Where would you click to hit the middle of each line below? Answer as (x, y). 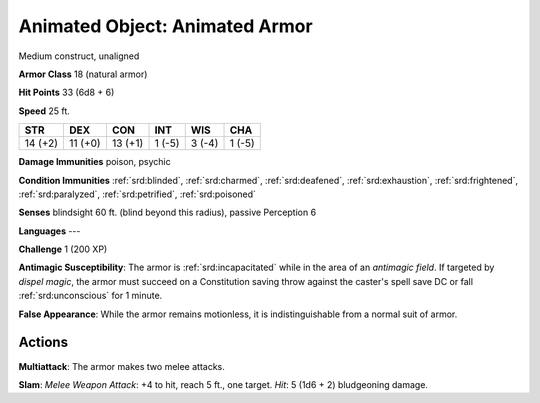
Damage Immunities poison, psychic (95, 162)
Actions (43, 342)
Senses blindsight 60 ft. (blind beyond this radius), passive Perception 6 (167, 212)
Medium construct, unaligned (79, 56)
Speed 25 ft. (44, 111)
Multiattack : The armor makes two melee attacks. (121, 366)
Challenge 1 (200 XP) (63, 249)
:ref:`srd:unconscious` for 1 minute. (90, 296)
